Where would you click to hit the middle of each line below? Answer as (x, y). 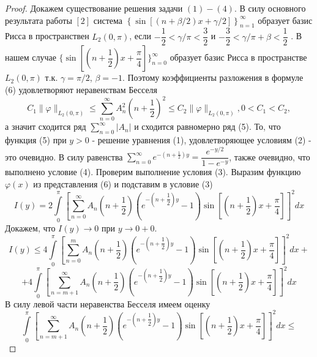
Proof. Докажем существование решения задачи (94, 8)
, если (140, 36)
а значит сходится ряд (46, 126)
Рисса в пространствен (47, 36)
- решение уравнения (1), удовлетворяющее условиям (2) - (202, 140)
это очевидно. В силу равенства (64, 156)
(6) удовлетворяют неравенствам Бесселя (81, 90)
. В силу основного (270, 8)
